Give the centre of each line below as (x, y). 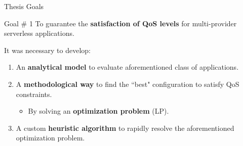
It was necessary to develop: (47, 50)
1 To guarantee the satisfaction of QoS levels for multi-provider (133, 23)
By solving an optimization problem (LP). (98, 111)
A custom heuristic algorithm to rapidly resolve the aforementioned (125, 128)
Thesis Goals (24, 6)
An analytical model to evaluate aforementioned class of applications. (127, 67)
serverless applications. (39, 33)
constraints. (34, 94)
